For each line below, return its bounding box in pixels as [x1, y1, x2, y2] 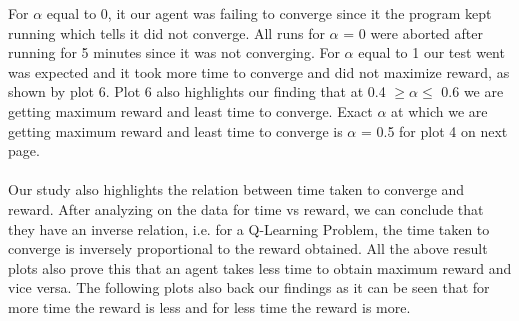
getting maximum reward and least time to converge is [8, 120, 343, 141]
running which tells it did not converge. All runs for [8, 22, 325, 43]
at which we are [391, 100, 488, 121]
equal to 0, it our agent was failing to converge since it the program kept [46, 3, 492, 23]
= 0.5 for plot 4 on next [360, 120, 508, 141]
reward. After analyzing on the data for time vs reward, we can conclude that [8, 198, 484, 219]
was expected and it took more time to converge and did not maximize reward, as [8, 61, 510, 82]
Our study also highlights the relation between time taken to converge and [8, 179, 465, 200]
